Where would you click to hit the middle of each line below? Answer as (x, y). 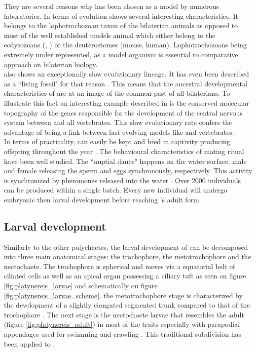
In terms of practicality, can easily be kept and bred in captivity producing (117, 141)
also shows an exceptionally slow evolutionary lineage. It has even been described (127, 74)
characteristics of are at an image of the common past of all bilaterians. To (117, 93)
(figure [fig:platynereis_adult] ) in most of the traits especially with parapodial (122, 324)
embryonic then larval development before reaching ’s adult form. (103, 199)
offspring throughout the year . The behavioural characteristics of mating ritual (124, 151)
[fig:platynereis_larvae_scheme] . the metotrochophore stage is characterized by (123, 295)
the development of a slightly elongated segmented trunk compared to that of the (127, 305)
